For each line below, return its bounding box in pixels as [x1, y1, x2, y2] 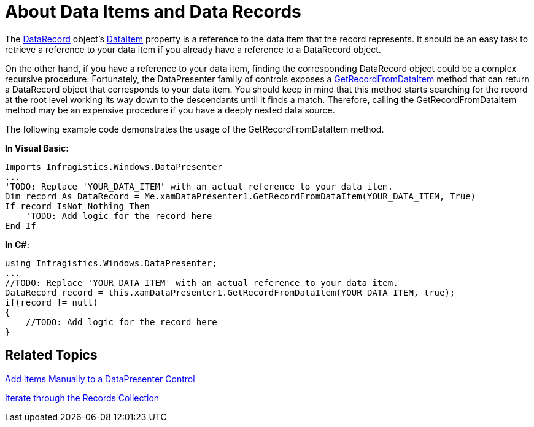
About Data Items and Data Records [5, 1, 301, 22]
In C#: [5, 239, 30, 250]
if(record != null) [5, 297, 98, 307]
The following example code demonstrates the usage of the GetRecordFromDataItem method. [5, 123, 384, 134]
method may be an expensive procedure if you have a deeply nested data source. [5, 104, 335, 115]
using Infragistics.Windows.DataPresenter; [5, 258, 217, 268]
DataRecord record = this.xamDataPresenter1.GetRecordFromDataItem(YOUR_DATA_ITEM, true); [5, 287, 455, 298]
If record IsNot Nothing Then [5, 201, 150, 211]
